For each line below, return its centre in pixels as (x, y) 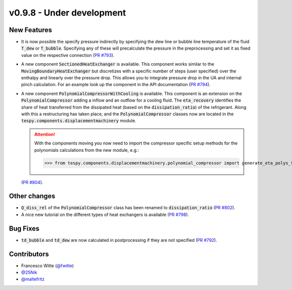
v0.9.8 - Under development (67, 13)
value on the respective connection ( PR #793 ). (68, 55)
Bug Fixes (24, 228)
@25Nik (29, 272)
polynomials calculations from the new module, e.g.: (87, 150)
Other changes (32, 196)
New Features (30, 30)
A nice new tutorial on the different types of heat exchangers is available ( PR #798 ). (105, 215)
